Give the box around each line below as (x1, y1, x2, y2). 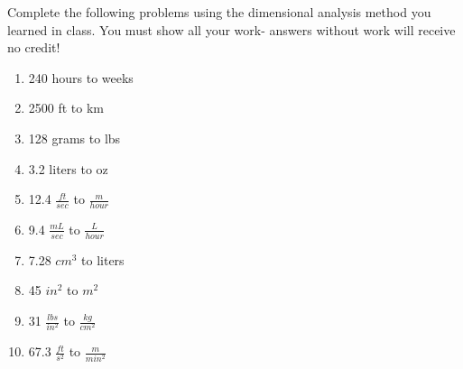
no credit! (7, 38, 60, 57)
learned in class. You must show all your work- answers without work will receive (7, 20, 456, 39)
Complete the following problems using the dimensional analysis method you (7, 3, 431, 21)
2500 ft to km (28, 98, 105, 117)
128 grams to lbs (28, 128, 121, 147)
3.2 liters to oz (28, 159, 108, 178)
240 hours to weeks (28, 68, 134, 87)
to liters (81, 250, 125, 269)
